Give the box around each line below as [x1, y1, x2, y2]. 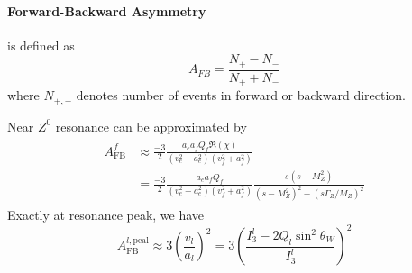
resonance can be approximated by [55, 116, 247, 135]
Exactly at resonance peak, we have [7, 205, 205, 224]
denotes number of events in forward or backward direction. [76, 86, 406, 105]
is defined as [7, 35, 75, 54]
